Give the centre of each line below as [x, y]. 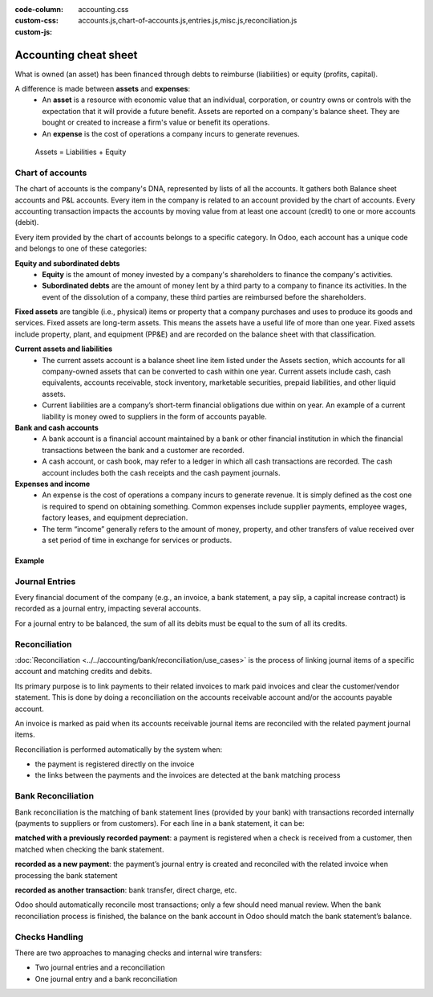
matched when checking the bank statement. [89, 849]
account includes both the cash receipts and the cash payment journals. [161, 472]
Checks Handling [49, 937]
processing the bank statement [66, 875]
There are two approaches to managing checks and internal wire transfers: [138, 953]
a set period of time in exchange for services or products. [137, 540]
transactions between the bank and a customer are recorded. [143, 450]
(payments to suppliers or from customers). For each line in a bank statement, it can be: [160, 823]
